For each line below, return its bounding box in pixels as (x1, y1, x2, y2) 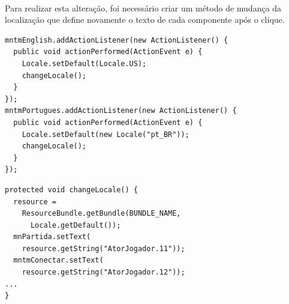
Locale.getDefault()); (30, 220, 121, 230)
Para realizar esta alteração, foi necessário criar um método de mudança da (5, 1, 282, 14)
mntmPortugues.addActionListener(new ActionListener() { (5, 106, 237, 115)
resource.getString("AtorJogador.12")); (22, 268, 185, 277)
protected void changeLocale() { (5, 185, 138, 194)
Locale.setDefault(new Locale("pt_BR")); (22, 130, 189, 139)
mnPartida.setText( (13, 233, 91, 242)
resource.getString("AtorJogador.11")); (22, 244, 185, 253)
